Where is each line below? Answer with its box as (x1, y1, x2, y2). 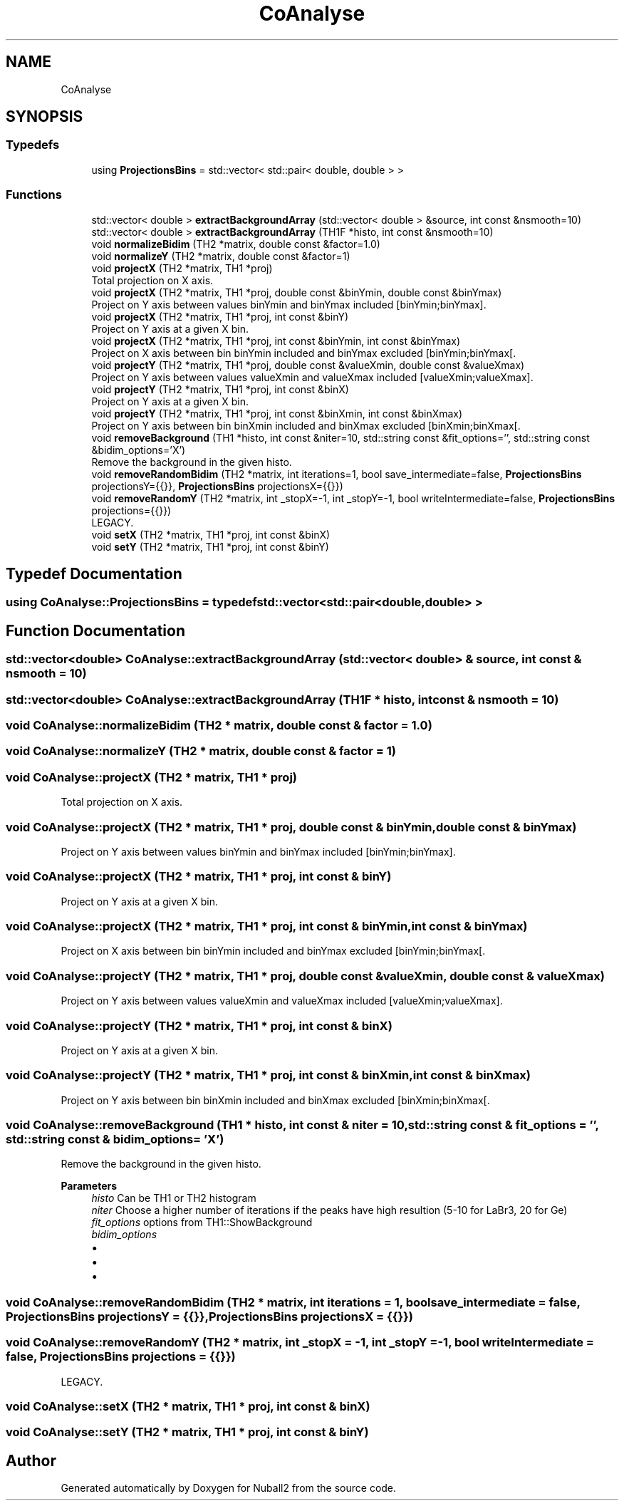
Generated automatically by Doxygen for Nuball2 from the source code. (61, 1482, 397, 1495)
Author (6, 1451, 56, 1470)
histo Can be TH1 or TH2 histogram (91, 1192, 256, 1205)
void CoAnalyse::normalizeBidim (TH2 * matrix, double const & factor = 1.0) (6, 718, 432, 732)
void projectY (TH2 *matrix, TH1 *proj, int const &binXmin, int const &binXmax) (91, 407, 463, 420)
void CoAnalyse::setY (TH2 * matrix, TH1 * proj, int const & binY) (6, 1425, 369, 1440)
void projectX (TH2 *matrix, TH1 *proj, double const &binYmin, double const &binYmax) (91, 286, 502, 298)
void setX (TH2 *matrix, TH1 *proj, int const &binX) (91, 528, 331, 541)
